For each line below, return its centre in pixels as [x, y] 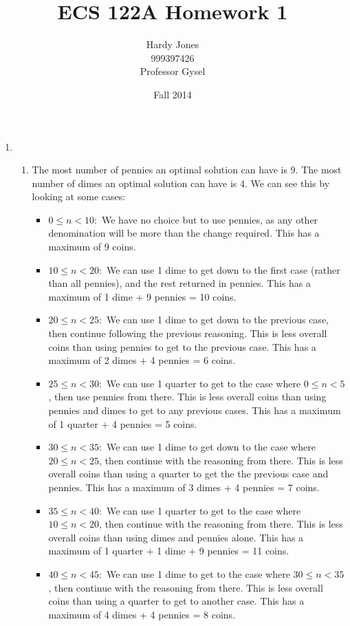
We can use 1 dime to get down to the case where [211, 447]
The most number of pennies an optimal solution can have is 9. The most [187, 170]
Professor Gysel [173, 71]
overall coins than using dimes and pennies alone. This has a [176, 537]
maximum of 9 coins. [92, 247]
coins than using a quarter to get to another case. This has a [176, 601]
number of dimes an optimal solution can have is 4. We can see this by [181, 183]
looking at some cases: [79, 196]
